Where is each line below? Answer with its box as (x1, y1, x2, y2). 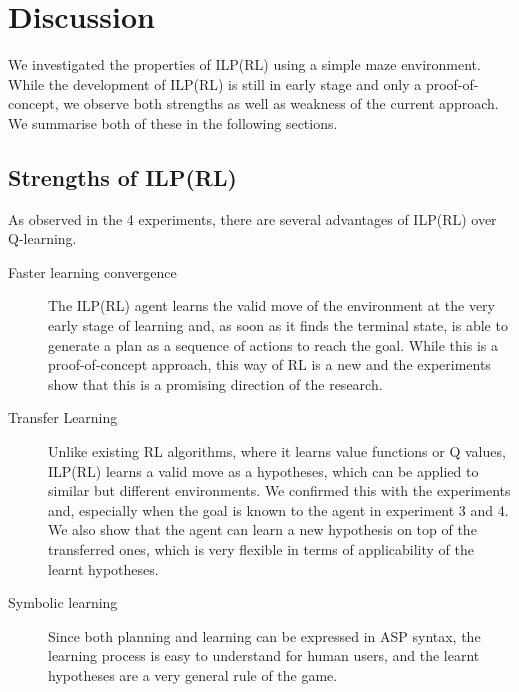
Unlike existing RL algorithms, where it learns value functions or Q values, (48, 441, 506, 462)
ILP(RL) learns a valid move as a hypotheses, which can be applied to (48, 460, 479, 481)
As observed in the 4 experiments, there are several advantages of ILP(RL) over (8, 208, 497, 229)
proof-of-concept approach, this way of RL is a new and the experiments (48, 354, 491, 375)
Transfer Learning (8, 407, 118, 428)
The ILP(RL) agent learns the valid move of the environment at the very (48, 295, 495, 316)
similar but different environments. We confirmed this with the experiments (48, 480, 511, 501)
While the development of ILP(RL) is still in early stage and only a (8, 73, 422, 94)
